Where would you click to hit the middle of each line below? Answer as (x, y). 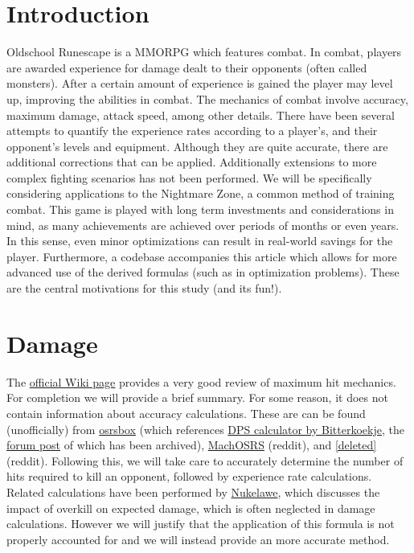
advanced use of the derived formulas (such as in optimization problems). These (203, 272)
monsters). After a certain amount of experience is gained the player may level (200, 83)
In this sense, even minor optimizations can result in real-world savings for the (200, 241)
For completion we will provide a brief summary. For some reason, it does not (197, 397)
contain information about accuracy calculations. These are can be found (186, 413)
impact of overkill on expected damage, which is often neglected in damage (191, 508)
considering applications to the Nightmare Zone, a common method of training (201, 193)
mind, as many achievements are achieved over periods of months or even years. (203, 225)
